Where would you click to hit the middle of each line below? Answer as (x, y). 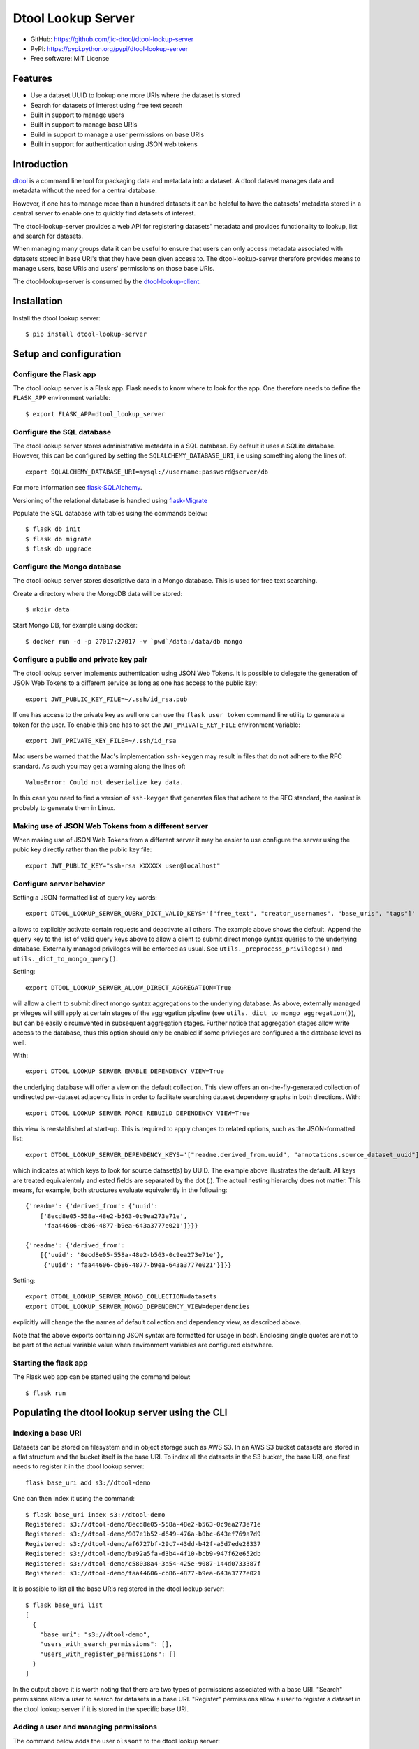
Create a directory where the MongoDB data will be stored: (98, 593)
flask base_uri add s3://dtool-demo (88, 1482)
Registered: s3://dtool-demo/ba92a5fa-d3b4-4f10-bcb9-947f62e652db (143, 1554)
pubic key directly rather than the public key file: (82, 849)
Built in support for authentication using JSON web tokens (114, 144)
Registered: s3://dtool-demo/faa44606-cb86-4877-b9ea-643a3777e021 (143, 1573)
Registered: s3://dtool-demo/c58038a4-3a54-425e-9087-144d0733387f (143, 1563)
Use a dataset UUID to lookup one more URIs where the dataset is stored (135, 95)
